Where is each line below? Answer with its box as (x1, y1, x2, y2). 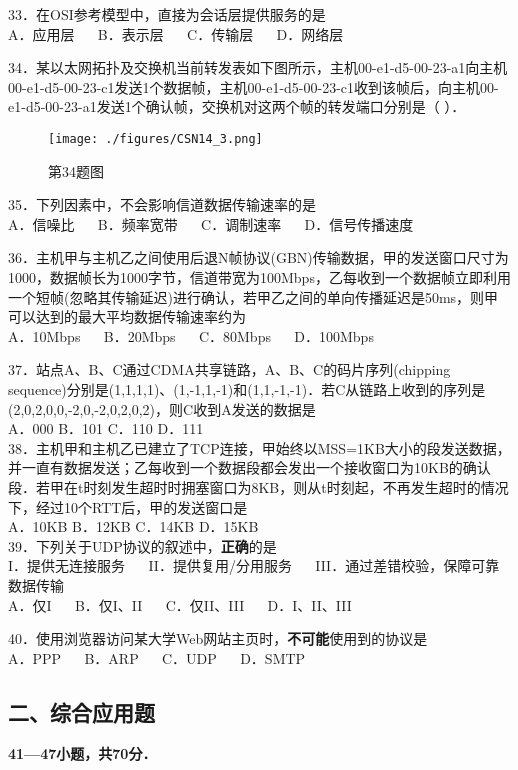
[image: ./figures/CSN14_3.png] (48, 131, 263, 146)
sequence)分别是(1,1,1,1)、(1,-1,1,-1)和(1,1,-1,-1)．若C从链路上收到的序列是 (8, 378, 486, 399)
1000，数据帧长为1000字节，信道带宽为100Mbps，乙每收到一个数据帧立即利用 (8, 267, 511, 287)
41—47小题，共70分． (8, 743, 157, 764)
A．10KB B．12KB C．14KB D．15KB (8, 516, 259, 537)
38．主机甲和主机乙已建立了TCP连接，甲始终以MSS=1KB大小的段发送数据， (8, 437, 511, 458)
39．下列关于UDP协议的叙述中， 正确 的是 (8, 535, 277, 556)
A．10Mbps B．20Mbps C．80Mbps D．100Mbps (8, 325, 374, 346)
